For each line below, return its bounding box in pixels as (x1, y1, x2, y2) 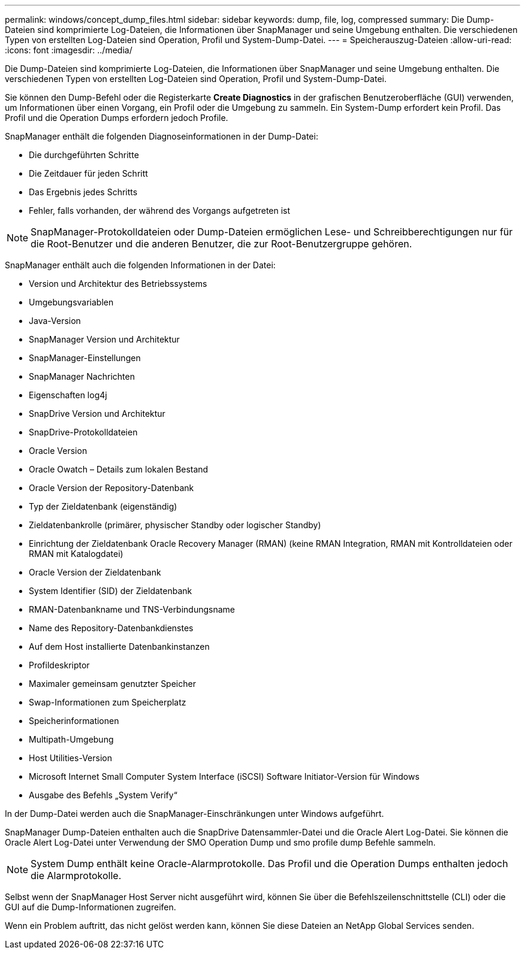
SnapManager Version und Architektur (29, 334, 180, 344)
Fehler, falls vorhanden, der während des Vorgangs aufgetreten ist (29, 205, 291, 216)
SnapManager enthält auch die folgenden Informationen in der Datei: (5, 260, 276, 270)
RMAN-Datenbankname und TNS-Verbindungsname (29, 604, 236, 614)
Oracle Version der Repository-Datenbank (29, 483, 194, 493)
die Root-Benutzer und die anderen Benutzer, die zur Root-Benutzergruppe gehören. (31, 238, 412, 250)
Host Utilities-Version (29, 753, 112, 763)
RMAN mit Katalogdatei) (29, 549, 123, 559)
